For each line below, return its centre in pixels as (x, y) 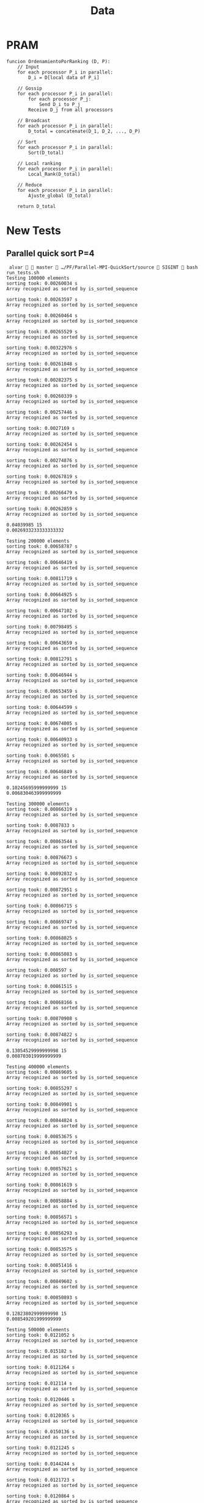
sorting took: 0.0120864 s (41, 1496)
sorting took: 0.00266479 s (42, 492)
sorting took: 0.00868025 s (42, 938)
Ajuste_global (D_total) (60, 196)
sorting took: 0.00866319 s (42, 809)
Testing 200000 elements (38, 541)
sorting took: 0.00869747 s (42, 922)
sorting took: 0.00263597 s (42, 299)
